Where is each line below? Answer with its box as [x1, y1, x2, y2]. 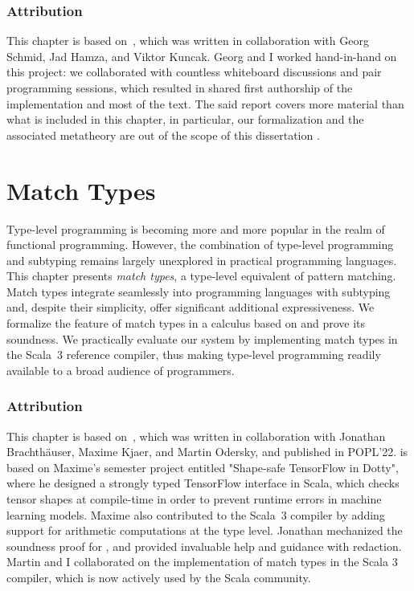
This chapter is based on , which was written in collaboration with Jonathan [6, 427, 386, 444]
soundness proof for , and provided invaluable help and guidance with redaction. [6, 537, 402, 554]
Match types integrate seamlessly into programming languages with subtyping [6, 283, 391, 300]
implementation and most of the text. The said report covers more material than [6, 95, 404, 112]
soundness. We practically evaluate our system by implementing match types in [6, 330, 398, 347]
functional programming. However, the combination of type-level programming [6, 236, 394, 253]
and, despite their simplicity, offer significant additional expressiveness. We [6, 299, 375, 316]
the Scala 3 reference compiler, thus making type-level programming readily [6, 346, 381, 363]
